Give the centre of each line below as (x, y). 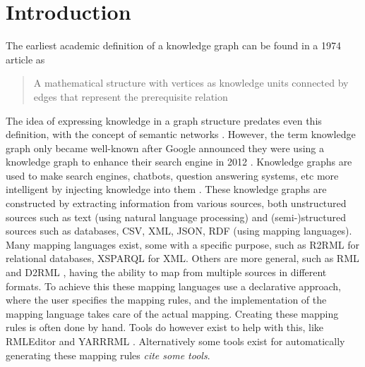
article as (25, 59)
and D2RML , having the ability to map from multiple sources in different (166, 272)
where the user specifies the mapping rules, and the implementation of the (166, 300)
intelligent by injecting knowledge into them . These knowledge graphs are (166, 189)
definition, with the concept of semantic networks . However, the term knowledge (181, 134)
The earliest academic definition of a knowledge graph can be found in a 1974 (173, 45)
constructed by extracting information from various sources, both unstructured (176, 203)
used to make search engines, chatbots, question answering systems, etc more (172, 175)
